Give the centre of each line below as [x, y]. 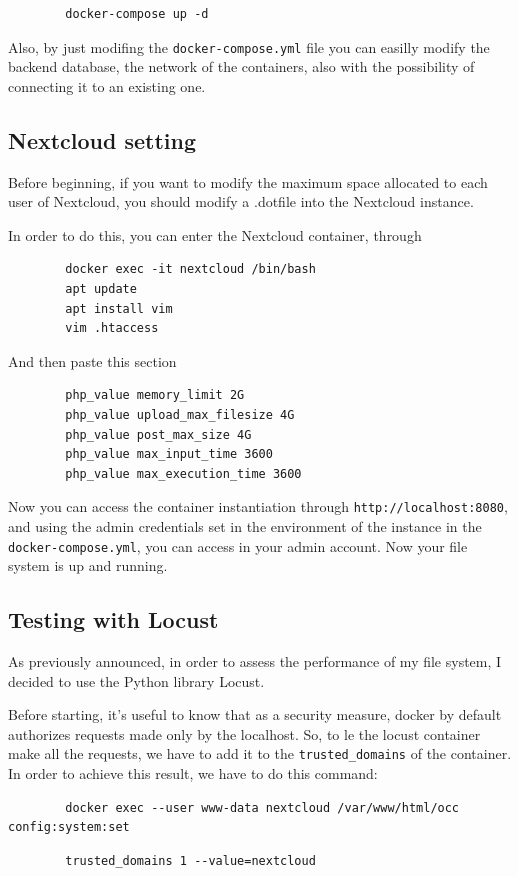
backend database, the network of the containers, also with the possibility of [241, 66]
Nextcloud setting [102, 139]
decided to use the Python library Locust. [136, 680]
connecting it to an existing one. [107, 85]
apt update [101, 289]
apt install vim [119, 308]
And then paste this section [92, 360]
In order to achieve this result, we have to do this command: [193, 773]
